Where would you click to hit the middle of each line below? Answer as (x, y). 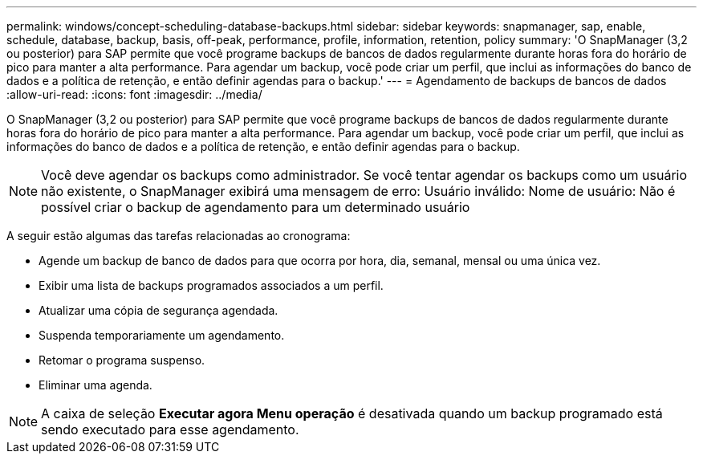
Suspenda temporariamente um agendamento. (162, 335)
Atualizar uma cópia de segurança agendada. (158, 310)
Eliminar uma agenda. (95, 385)
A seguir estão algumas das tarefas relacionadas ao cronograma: (179, 236)
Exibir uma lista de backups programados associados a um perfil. (211, 285)
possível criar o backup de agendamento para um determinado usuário (256, 207)
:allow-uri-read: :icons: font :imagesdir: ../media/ (134, 94)
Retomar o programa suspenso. (122, 360)
